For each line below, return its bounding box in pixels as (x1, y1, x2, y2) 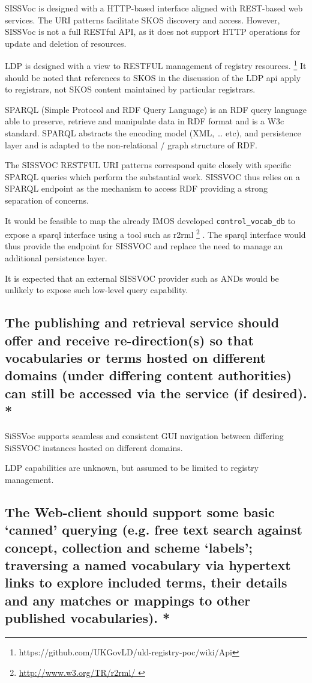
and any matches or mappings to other (5, 590, 251, 609)
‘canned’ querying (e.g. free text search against (5, 520, 302, 539)
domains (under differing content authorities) (5, 366, 292, 384)
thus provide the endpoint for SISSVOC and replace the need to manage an (5, 240, 283, 252)
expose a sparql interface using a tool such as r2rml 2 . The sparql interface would (5, 226, 306, 240)
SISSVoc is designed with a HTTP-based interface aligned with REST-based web (5, 2, 303, 14)
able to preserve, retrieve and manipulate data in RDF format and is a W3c (5, 115, 284, 127)
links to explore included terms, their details (5, 573, 287, 592)
